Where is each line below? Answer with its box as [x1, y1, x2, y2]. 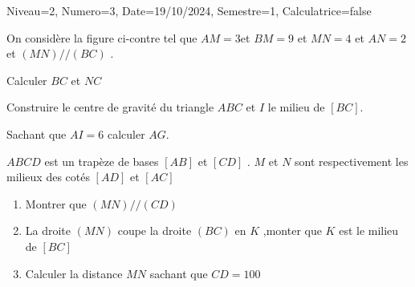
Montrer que [25, 195, 87, 212]
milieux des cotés [6, 168, 90, 185]
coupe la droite [117, 222, 192, 239]
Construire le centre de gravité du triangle [6, 99, 214, 115]
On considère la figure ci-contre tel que [6, 29, 197, 46]
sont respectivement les [295, 152, 409, 169]
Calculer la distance [25, 265, 123, 281]
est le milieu [339, 222, 399, 239]
